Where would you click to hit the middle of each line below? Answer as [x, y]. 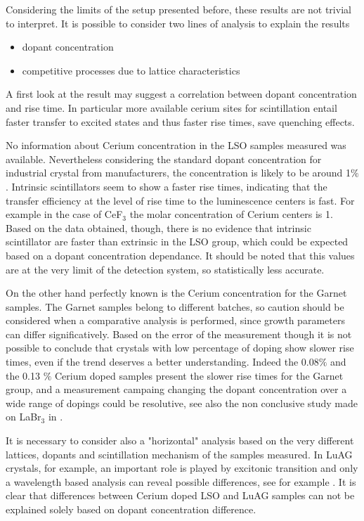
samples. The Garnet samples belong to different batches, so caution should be [175, 306]
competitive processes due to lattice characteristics [131, 70]
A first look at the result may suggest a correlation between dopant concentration [181, 94]
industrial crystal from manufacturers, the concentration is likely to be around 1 [178, 173]
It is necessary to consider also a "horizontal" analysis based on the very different [180, 440]
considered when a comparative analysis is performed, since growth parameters [175, 320]
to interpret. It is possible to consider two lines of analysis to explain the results [178, 23]
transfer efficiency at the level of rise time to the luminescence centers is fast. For [180, 200]
